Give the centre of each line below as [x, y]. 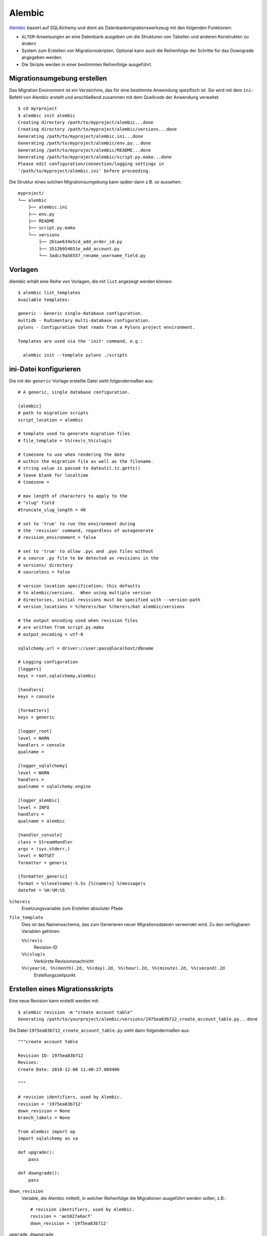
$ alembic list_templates [49, 293]
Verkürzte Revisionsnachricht [64, 961]
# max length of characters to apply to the [73, 496]
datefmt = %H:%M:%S [42, 890]
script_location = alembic [51, 420]
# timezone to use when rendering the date [71, 454]
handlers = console [42, 745]
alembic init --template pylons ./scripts [75, 355]
